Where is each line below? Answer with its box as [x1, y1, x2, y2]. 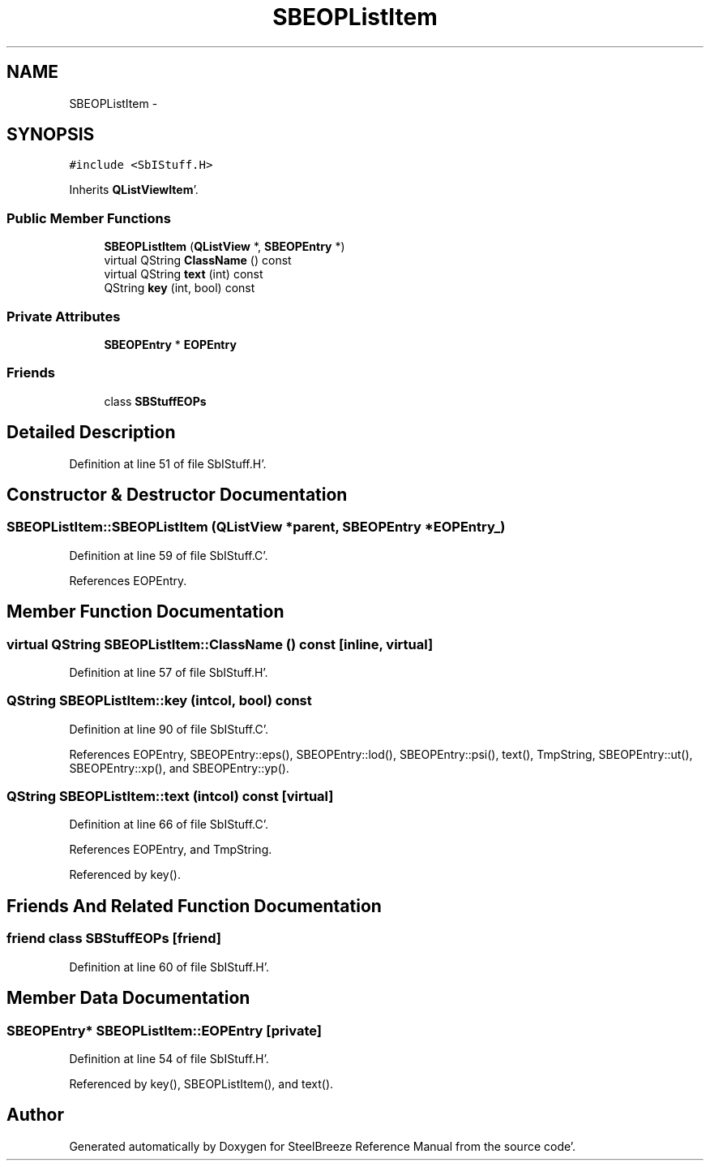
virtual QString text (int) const [104, 267, 263, 282]
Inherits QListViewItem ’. [69, 183, 199, 197]
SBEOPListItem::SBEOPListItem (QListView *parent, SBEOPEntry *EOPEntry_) [6, 519, 506, 536]
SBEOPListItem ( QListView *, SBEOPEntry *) [104, 239, 345, 254]
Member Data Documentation [6, 988, 250, 1009]
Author [6, 1105, 64, 1126]
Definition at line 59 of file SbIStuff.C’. [69, 548, 268, 562]
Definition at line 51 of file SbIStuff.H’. [69, 456, 267, 471]
